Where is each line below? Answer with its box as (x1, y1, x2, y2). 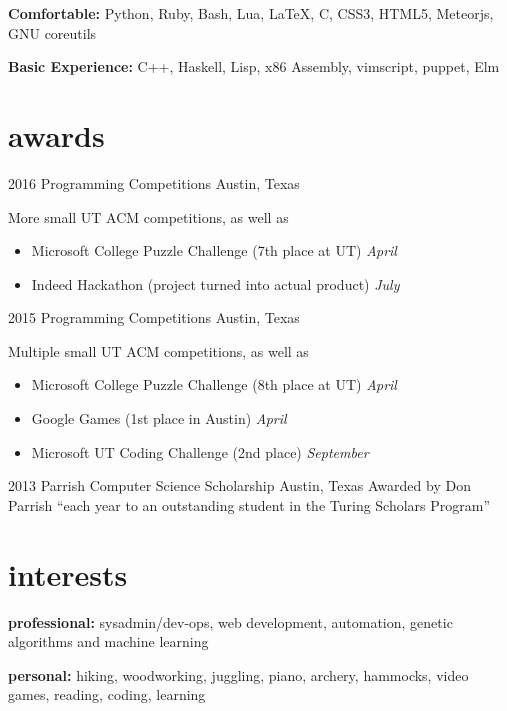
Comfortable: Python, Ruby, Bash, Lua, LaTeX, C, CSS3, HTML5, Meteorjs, (8, 3, 494, 23)
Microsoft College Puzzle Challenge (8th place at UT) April (31, 374, 397, 395)
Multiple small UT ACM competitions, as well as (8, 340, 309, 361)
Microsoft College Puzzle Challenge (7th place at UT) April (31, 240, 397, 261)
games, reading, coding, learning (8, 684, 206, 705)
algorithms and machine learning (8, 631, 209, 652)
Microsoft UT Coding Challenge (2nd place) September (31, 441, 369, 462)
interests (8, 553, 128, 594)
